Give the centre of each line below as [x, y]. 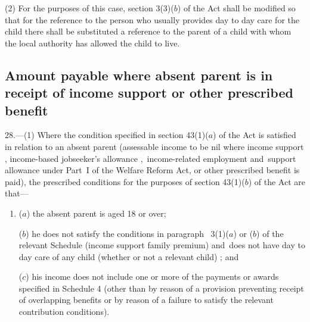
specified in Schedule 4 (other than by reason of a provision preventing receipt [161, 288]
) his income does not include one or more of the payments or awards [152, 276]
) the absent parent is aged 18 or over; [96, 213]
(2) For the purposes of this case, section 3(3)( [89, 8]
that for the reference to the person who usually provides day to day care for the [152, 19]
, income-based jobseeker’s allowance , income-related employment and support [151, 158]
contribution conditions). [64, 312]
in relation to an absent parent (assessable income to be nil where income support [154, 146]
